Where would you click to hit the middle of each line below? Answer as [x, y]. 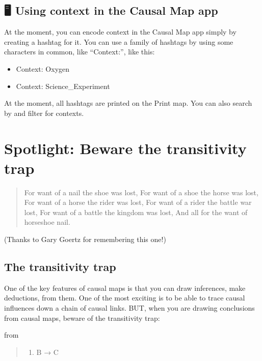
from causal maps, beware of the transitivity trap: [82, 318]
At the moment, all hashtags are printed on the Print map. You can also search [128, 103]
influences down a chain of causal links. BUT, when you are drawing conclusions [129, 308]
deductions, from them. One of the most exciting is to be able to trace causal [125, 298]
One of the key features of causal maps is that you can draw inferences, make [125, 288]
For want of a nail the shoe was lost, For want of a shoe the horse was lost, [141, 192]
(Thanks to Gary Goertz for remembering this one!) [85, 239]
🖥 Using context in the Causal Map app [111, 10]
